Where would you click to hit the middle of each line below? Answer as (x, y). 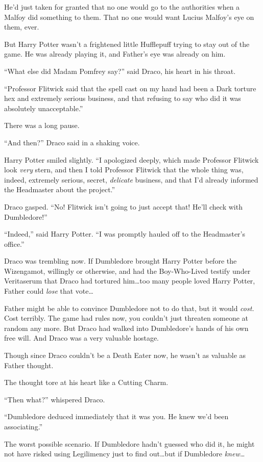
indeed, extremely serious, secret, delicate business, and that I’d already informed (131, 179)
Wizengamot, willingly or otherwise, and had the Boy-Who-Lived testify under (127, 271)
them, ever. (22, 27)
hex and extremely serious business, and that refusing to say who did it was (123, 98)
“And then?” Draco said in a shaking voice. (72, 142)
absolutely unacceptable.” (44, 108)
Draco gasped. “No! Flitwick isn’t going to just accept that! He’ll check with (123, 206)
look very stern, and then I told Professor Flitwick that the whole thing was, (124, 170)
